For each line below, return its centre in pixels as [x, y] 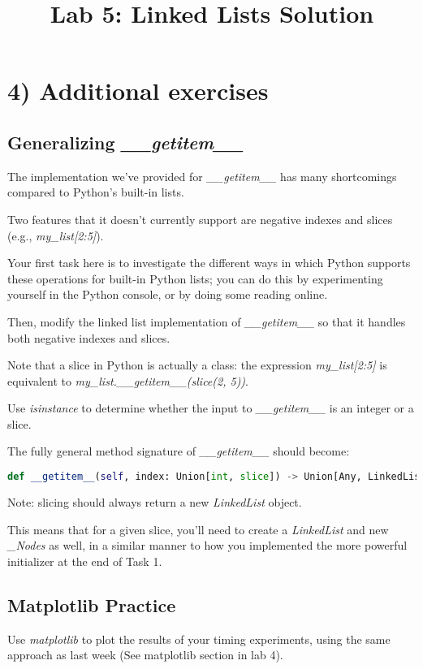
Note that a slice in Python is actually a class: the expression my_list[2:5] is [197, 365]
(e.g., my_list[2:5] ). [56, 235]
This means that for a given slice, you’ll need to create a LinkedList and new [198, 529]
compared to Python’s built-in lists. [96, 192]
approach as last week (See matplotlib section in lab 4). [145, 655]
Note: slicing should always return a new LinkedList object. [155, 501]
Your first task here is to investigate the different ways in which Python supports [209, 263]
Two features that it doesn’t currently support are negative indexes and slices [200, 219]
